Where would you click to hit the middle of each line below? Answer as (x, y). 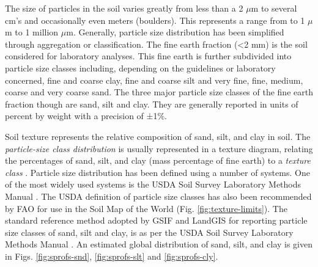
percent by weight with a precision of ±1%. (86, 116)
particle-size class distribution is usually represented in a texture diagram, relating (159, 148)
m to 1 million (32, 32)
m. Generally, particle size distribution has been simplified (175, 32)
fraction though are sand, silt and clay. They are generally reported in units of (152, 104)
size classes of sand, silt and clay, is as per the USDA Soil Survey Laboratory (149, 232)
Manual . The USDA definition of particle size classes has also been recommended (158, 196)
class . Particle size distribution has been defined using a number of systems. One (157, 172)
